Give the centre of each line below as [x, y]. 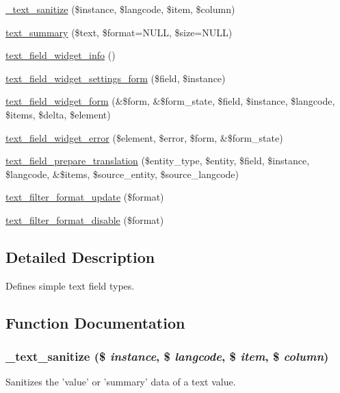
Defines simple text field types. [70, 285]
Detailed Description [80, 256]
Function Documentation [95, 322]
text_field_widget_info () [61, 55]
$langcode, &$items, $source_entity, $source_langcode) [122, 174]
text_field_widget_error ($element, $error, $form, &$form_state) [144, 137]
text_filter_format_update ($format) [85, 197]
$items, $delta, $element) [58, 114]
